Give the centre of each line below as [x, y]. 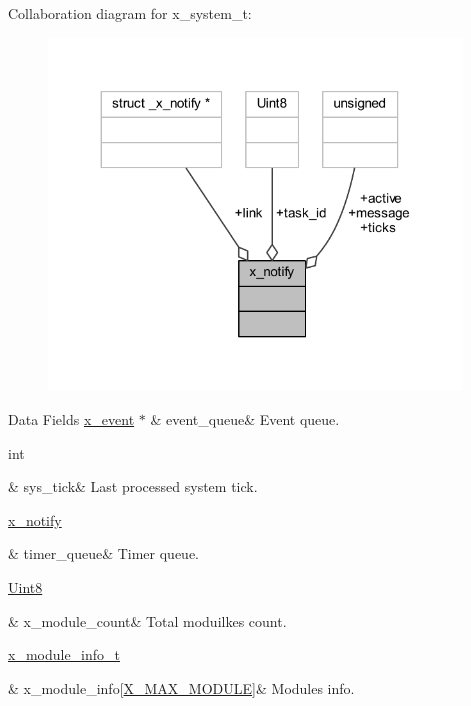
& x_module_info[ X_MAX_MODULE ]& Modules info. [181, 687]
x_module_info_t [64, 654]
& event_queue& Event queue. [245, 419]
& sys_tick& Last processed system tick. [133, 486]
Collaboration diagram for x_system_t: [130, 13]
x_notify [35, 519]
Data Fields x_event [71, 419]
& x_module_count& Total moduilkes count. [147, 620]
